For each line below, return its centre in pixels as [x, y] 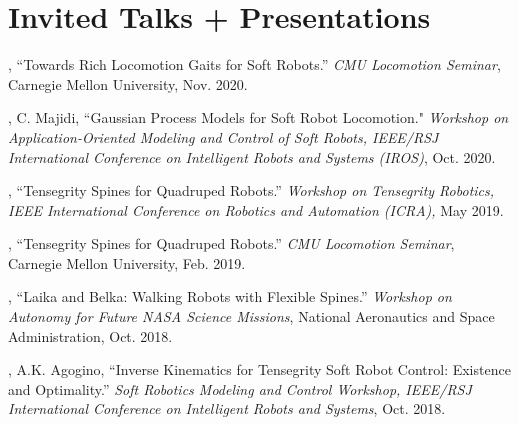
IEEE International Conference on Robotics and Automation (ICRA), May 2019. [256, 209]
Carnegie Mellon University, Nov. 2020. [128, 83]
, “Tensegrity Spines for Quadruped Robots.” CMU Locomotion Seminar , [231, 243]
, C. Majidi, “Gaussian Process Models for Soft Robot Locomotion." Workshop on [258, 117]
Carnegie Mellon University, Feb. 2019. [127, 262]
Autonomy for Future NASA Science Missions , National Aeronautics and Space [251, 316]
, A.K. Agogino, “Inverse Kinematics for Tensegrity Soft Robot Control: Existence [259, 369]
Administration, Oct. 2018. [90, 335]
